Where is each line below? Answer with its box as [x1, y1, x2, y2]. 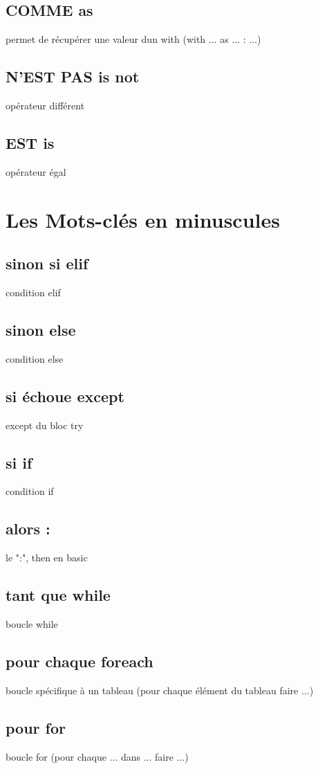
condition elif [6, 284, 61, 299]
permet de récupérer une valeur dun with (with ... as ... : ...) [6, 32, 261, 46]
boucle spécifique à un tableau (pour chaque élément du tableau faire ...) [6, 682, 314, 697]
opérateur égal [6, 164, 66, 179]
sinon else [6, 318, 76, 340]
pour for [6, 716, 66, 738]
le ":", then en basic [6, 550, 88, 565]
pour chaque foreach [6, 650, 153, 671]
